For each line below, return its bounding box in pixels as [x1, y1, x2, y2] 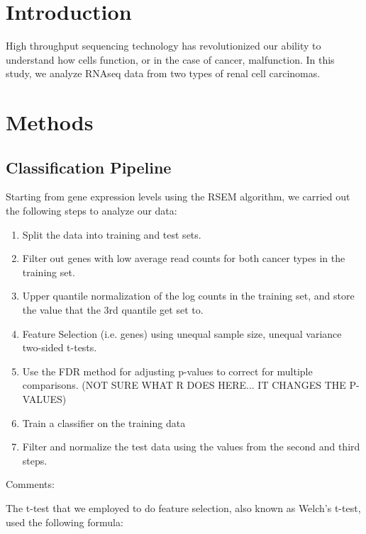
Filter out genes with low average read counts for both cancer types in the [22, 251, 345, 266]
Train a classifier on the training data [22, 415, 186, 430]
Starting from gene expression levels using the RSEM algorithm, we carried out [6, 189, 350, 204]
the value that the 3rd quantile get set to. [22, 302, 204, 317]
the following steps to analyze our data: [6, 203, 177, 218]
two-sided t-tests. [22, 340, 97, 355]
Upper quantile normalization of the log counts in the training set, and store [22, 288, 355, 303]
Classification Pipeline [6, 156, 172, 178]
